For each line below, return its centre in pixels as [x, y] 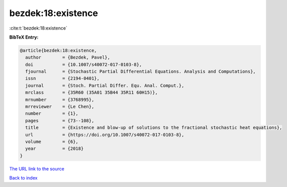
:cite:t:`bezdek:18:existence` [38, 28]
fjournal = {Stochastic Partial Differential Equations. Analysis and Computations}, [140, 72]
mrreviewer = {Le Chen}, [60, 107]
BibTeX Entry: [24, 37]
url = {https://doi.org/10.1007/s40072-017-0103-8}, [105, 135]
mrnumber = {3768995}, [60, 100]
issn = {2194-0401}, [63, 78]
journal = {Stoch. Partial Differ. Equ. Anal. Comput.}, [105, 85]
